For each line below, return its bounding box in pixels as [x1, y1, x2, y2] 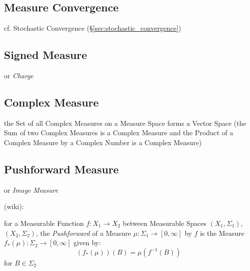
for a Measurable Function [4, 217, 84, 228]
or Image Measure [4, 184, 58, 195]
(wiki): [4, 201, 24, 212]
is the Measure [200, 227, 245, 238]
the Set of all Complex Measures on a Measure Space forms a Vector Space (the [4, 117, 247, 128]
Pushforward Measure [4, 161, 119, 176]
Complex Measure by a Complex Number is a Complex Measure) [4, 137, 202, 147]
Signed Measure [4, 47, 87, 62]
